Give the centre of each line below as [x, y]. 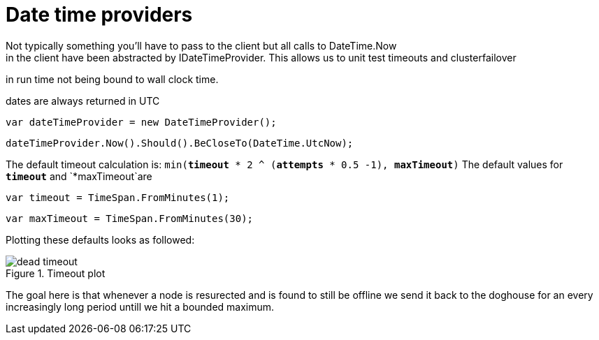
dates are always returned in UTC [83, 101]
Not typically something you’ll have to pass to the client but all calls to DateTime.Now [201, 45]
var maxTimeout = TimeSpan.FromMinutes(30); [130, 218]
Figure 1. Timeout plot [56, 273]
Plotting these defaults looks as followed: [100, 239]
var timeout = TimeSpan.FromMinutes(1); [118, 197]
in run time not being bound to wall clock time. [112, 79]
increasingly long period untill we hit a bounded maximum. [140, 306]
